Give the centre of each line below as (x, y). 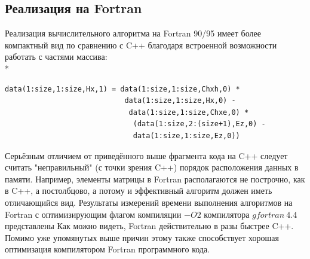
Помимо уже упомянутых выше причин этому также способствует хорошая (142, 237)
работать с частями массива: (56, 57)
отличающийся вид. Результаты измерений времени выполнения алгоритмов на (149, 202)
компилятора (227, 214)
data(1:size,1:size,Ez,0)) (186, 135)
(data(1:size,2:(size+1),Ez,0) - (199, 124)
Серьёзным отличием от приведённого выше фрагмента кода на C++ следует (146, 155)
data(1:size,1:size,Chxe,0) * (189, 112)
